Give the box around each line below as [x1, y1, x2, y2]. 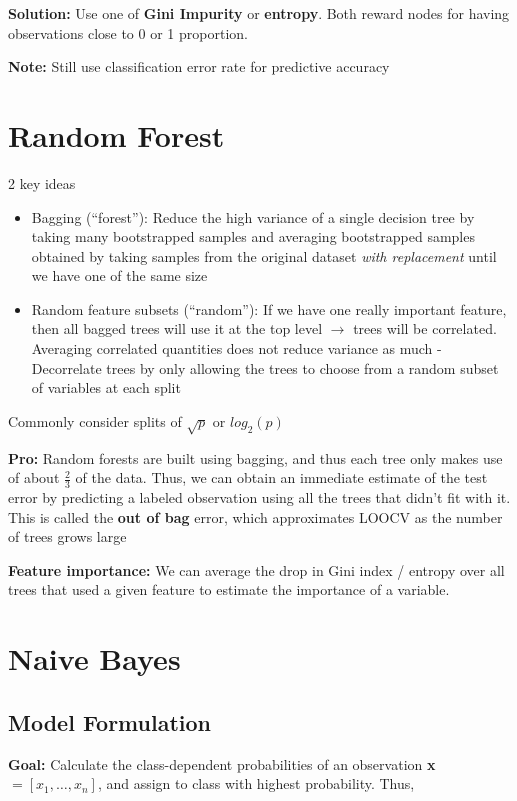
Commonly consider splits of [8, 410, 182, 431]
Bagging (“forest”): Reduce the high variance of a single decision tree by [31, 206, 475, 227]
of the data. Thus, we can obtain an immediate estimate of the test [75, 467, 488, 488]
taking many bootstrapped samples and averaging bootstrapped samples [31, 226, 475, 247]
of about [8, 467, 60, 488]
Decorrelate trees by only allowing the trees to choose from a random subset [31, 357, 499, 378]
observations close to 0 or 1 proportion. [8, 22, 248, 43]
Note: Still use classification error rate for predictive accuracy [8, 56, 390, 77]
